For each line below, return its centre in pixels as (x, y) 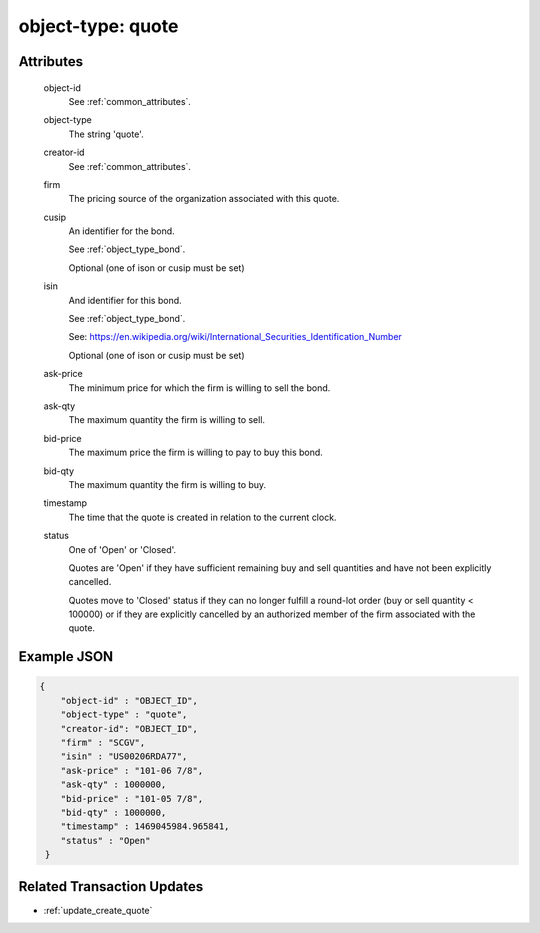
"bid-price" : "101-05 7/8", (132, 798)
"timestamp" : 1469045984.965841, (145, 826)
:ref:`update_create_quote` (98, 910)
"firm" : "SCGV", (103, 743)
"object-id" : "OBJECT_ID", (129, 700)
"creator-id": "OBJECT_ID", (129, 728)
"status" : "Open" (105, 840)
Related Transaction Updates (111, 886)
